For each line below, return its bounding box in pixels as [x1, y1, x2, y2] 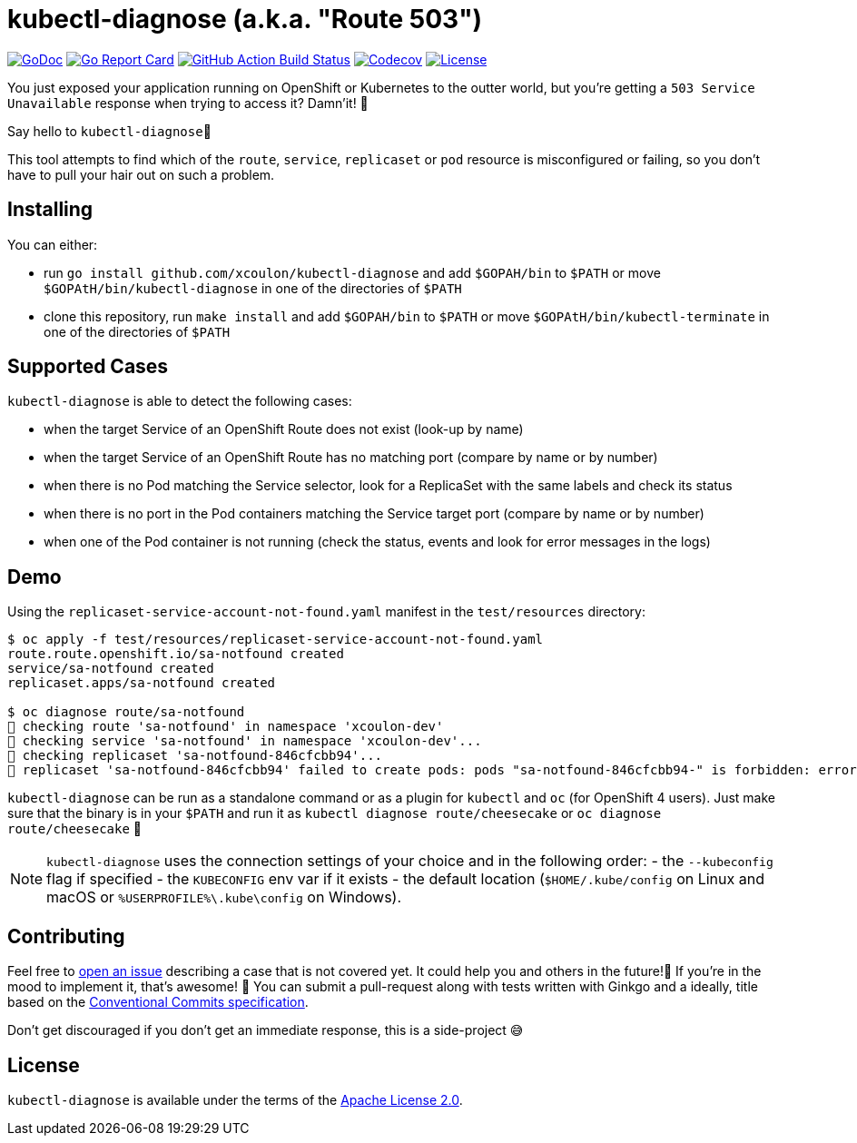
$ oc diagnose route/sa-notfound [7, 705, 245, 720]
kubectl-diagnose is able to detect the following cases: [7, 393, 352, 409]
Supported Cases [7, 355, 169, 379]
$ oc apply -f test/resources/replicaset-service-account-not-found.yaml [7, 632, 544, 647]
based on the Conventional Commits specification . [7, 994, 309, 1010]
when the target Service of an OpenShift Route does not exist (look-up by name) [44, 421, 524, 438]
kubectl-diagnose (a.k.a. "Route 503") [7, 4, 483, 34]
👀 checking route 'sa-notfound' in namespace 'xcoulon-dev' [7, 719, 444, 734]
